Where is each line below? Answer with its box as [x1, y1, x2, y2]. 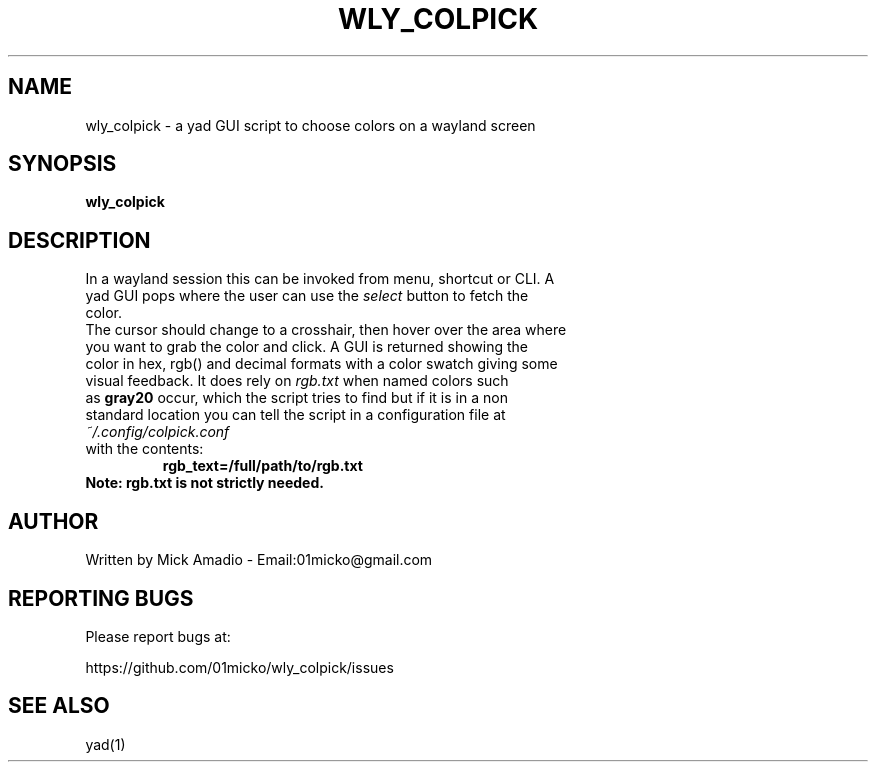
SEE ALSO [8, 693, 110, 719]
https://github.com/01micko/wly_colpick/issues [85, 658, 394, 676]
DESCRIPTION [8, 227, 151, 253]
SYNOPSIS [8, 151, 117, 177]
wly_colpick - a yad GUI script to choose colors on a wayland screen [85, 116, 536, 134]
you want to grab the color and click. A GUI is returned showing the [85, 338, 528, 356]
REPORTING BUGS [8, 585, 194, 611]
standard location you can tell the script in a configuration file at [85, 406, 506, 424]
